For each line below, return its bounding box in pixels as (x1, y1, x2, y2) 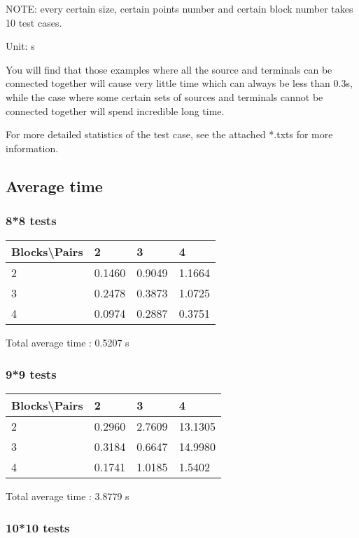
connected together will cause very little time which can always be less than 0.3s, (6, 76, 353, 90)
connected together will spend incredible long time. (6, 103, 225, 118)
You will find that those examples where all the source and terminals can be (6, 62, 332, 76)
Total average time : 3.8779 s (6, 489, 129, 504)
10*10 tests (6, 518, 70, 536)
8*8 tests (6, 212, 57, 229)
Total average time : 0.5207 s (6, 335, 129, 350)
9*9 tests (6, 365, 57, 382)
